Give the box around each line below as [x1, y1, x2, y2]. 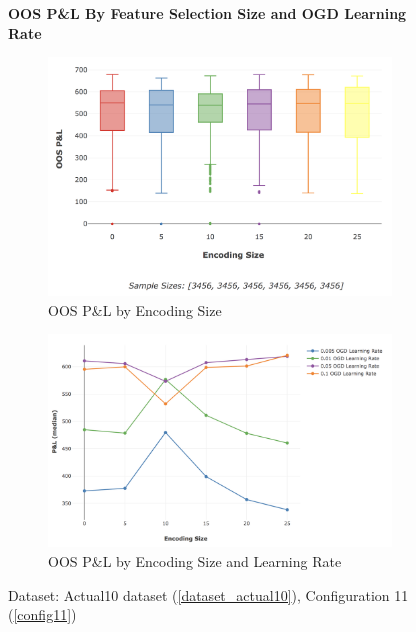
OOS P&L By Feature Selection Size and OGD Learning [8, 3, 407, 23]
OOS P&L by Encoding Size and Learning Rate [48, 551, 342, 572]
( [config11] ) [8, 604, 77, 625]
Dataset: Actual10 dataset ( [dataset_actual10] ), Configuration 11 [8, 584, 409, 605]
